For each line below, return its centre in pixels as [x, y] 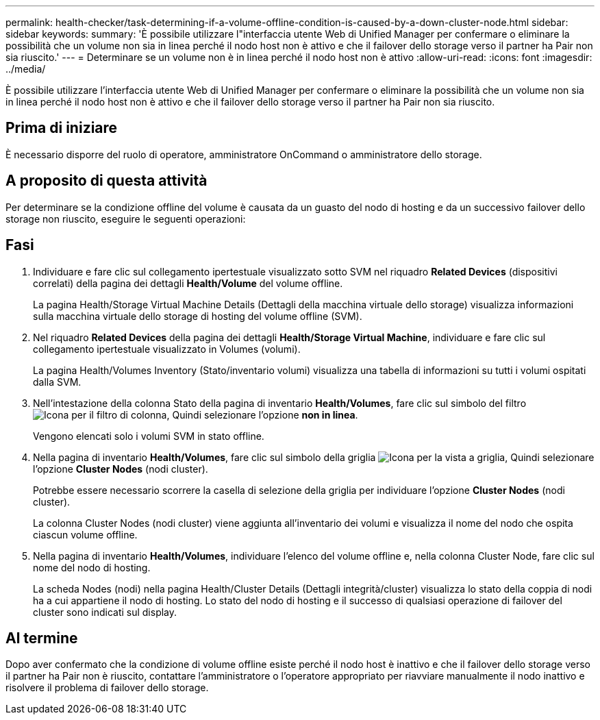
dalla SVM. [57, 382]
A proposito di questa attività [107, 181]
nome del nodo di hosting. [92, 567]
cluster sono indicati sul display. [105, 612]
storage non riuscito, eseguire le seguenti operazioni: [126, 219]
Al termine [42, 638]
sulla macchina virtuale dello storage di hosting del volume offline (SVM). [198, 316]
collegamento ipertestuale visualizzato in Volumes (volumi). [167, 349]
